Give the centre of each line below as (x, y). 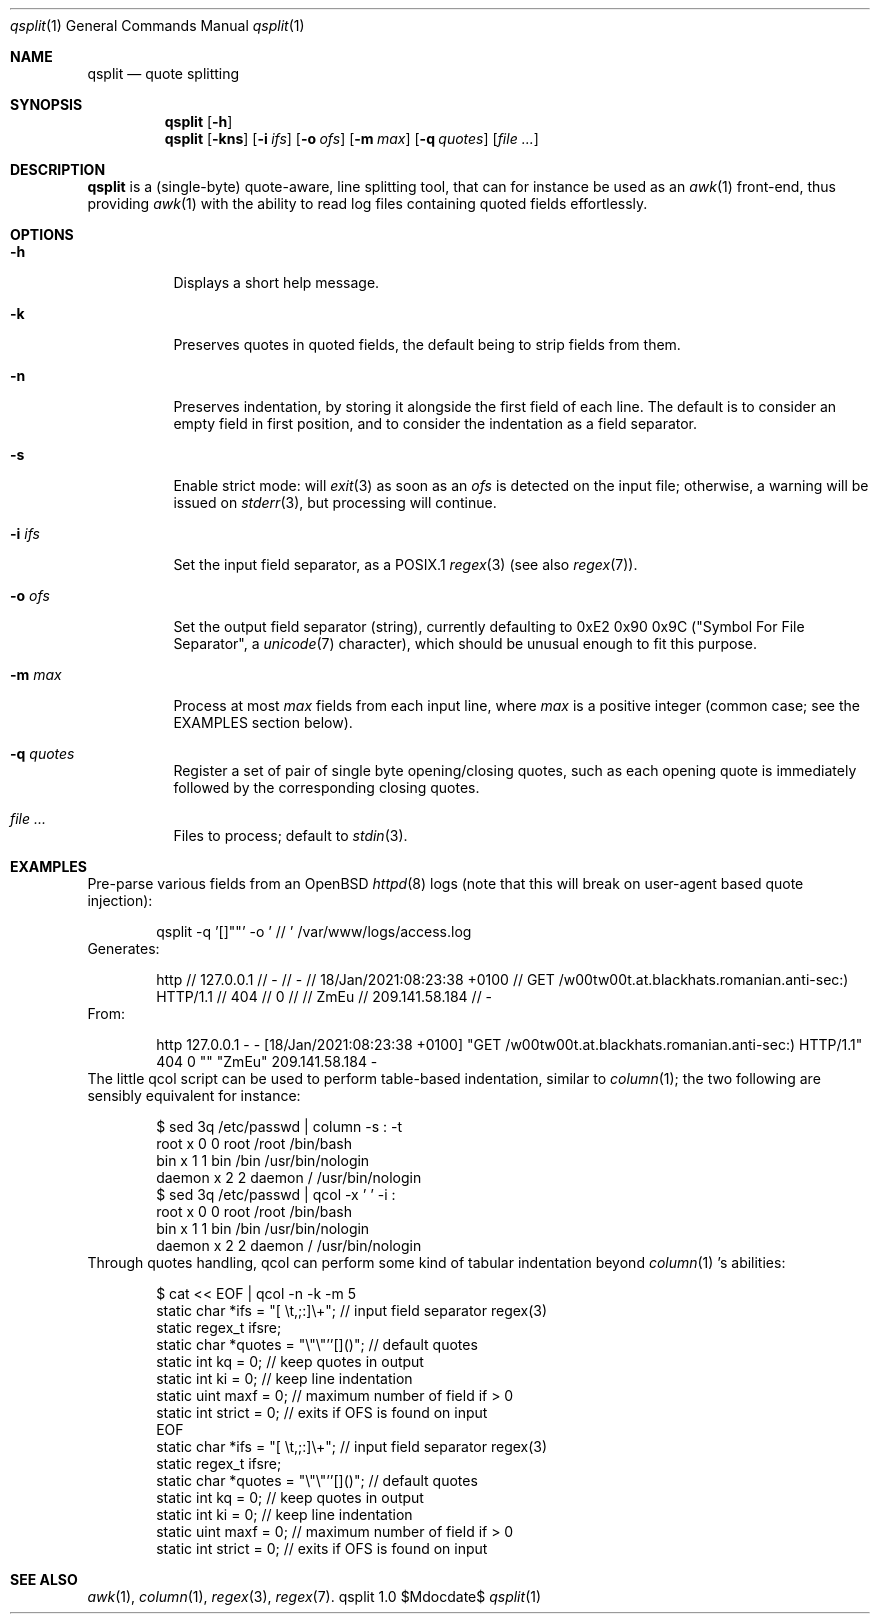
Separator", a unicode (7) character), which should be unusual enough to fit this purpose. (465, 643)
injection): (120, 900)
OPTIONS (42, 234)
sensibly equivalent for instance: (194, 1095)
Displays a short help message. (276, 282)
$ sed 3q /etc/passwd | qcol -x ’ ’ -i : (276, 1194)
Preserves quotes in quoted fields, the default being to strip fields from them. (427, 344)
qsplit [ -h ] (198, 121)
